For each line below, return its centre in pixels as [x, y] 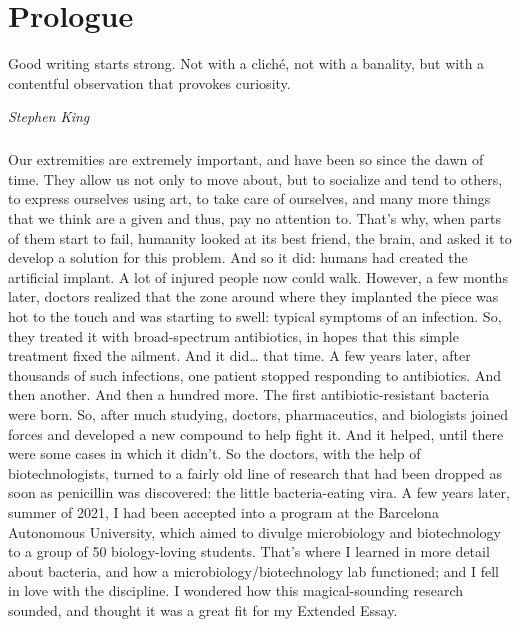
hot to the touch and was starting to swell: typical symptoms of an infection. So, [255, 316]
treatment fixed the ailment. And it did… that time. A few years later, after [239, 355]
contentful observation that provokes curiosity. [149, 82]
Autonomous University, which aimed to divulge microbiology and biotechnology [254, 531]
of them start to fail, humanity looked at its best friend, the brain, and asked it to [260, 237]
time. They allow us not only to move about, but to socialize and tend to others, [255, 178]
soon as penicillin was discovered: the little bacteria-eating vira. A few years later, [259, 492]
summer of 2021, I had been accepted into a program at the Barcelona [223, 511]
